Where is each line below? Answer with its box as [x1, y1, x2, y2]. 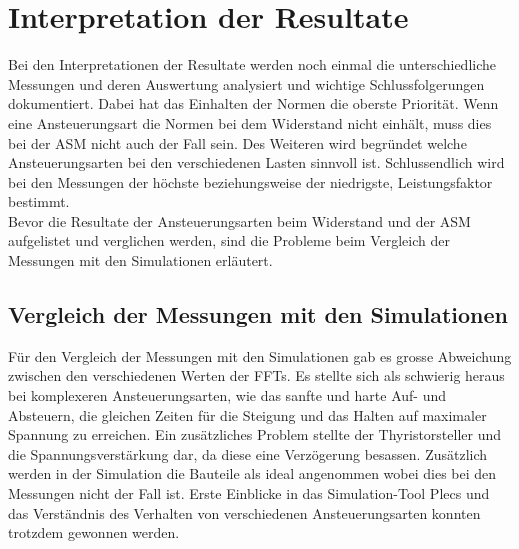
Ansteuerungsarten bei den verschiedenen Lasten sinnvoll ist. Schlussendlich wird [8, 152, 505, 173]
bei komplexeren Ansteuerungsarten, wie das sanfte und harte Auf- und [8, 385, 446, 406]
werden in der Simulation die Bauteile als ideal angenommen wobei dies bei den [8, 463, 497, 484]
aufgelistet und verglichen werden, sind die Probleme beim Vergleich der [8, 230, 450, 251]
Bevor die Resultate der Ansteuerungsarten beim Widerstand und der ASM [8, 210, 471, 231]
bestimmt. [8, 191, 70, 212]
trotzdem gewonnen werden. [8, 522, 180, 543]
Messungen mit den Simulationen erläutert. [8, 250, 273, 271]
